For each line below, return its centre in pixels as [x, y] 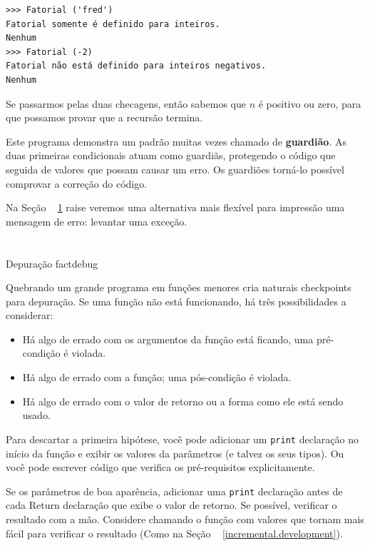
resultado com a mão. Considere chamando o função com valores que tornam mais [185, 519]
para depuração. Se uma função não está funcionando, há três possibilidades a [176, 301]
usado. [36, 415]
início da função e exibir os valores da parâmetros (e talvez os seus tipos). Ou [175, 453]
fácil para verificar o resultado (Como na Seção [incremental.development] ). [174, 533]
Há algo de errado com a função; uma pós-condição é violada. [157, 377]
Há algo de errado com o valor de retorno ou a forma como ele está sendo [183, 401]
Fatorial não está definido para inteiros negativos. [136, 66]
